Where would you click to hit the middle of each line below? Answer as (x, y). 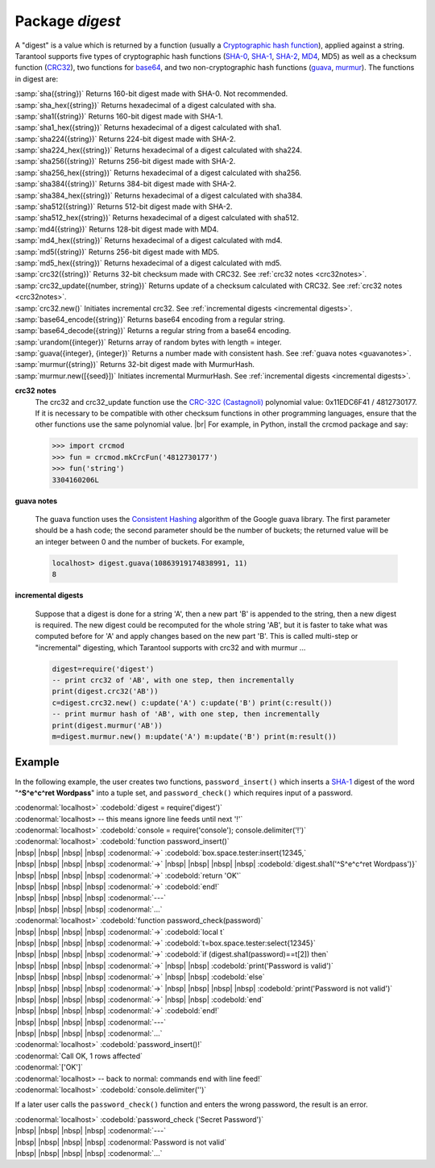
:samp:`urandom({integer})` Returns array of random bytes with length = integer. (148, 342)
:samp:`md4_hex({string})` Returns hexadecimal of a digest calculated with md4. (149, 240)
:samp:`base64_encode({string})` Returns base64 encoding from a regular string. (150, 319)
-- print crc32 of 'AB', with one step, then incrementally (173, 680)
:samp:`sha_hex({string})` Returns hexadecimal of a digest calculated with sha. (146, 105)
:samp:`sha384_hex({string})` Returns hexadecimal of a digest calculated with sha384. (159, 195)
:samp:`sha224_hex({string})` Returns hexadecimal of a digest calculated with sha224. (158, 150)
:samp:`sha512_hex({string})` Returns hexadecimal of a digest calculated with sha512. (157, 218)
